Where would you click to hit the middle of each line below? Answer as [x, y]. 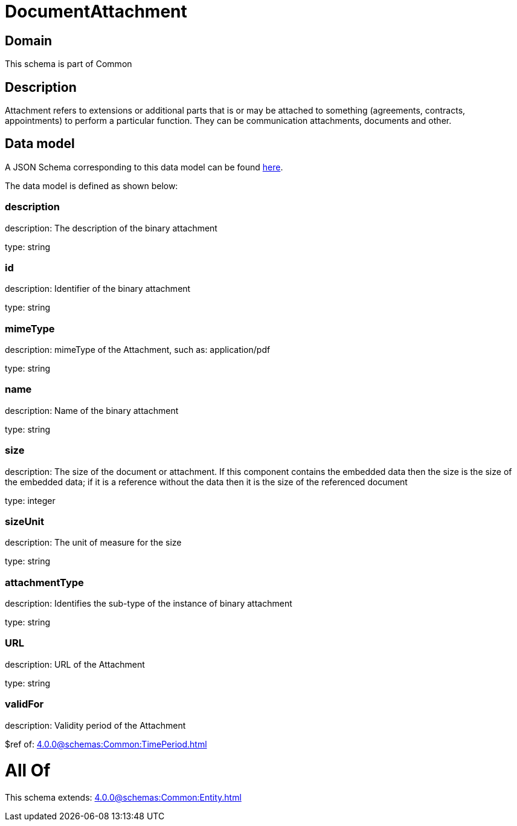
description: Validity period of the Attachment [95, 725]
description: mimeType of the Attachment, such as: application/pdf [138, 350]
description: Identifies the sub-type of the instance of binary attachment [149, 604]
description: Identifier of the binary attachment [98, 289]
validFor [24, 704]
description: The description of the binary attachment [111, 228]
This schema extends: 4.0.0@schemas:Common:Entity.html [123, 798]
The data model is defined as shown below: [92, 186]
